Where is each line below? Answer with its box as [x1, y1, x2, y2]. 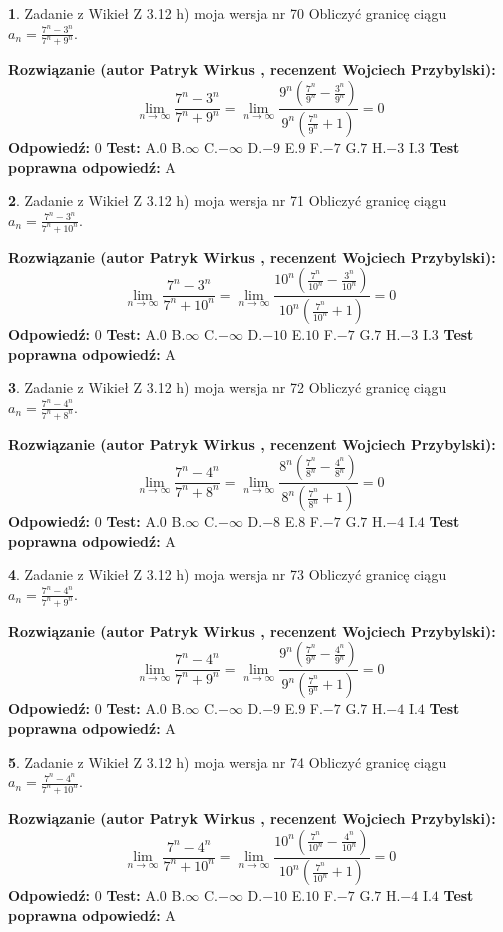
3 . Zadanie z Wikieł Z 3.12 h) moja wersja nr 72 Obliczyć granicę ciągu [8, 377, 447, 398]
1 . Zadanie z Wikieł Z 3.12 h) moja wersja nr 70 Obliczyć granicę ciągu [8, 3, 447, 23]
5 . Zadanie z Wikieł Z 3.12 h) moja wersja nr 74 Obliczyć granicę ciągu [8, 751, 447, 772]
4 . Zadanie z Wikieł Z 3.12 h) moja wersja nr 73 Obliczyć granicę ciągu [8, 564, 447, 585]
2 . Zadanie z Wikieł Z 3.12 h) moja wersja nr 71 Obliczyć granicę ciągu [8, 190, 447, 211]
